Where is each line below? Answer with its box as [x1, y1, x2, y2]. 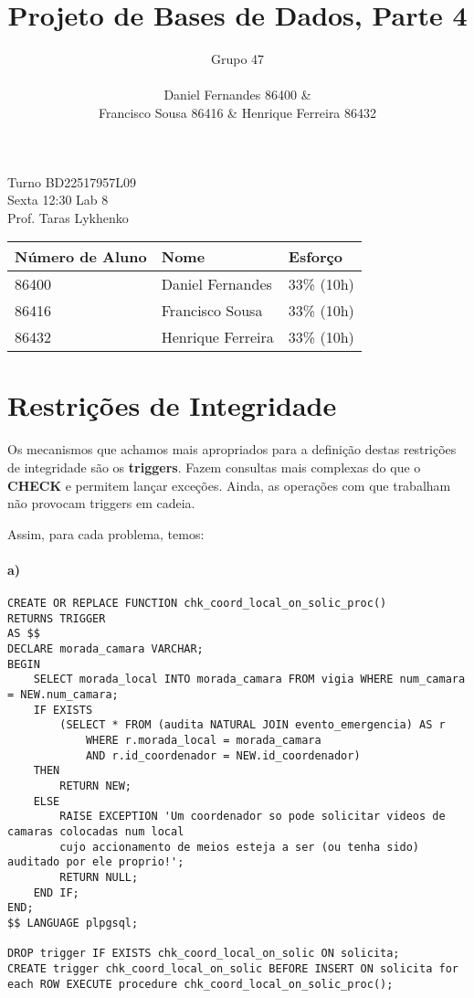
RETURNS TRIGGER [7, 611, 106, 625]
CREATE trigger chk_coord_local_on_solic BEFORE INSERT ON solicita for [7, 961, 458, 975]
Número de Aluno [15, 246, 147, 268]
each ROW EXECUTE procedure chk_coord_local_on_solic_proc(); [7, 977, 394, 991]
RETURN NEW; [59, 780, 132, 793]
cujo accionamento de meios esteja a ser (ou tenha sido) [59, 840, 420, 854]
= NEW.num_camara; [7, 688, 119, 702]
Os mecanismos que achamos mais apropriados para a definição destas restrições [7, 440, 457, 459]
